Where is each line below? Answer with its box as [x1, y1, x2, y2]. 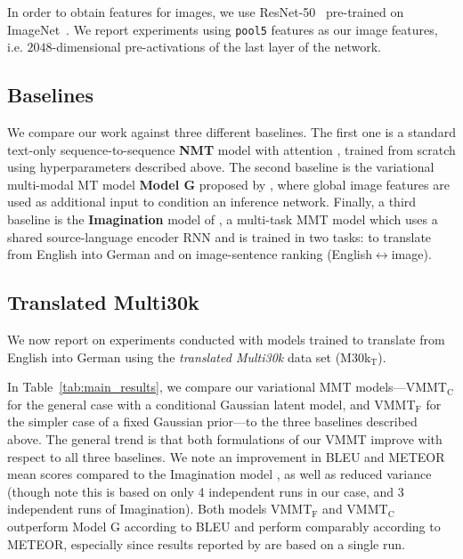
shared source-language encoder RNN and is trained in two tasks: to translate [7, 227, 432, 246]
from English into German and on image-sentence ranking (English [7, 245, 372, 263]
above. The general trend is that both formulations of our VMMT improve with [7, 429, 443, 448]
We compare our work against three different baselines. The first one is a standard [7, 123, 456, 142]
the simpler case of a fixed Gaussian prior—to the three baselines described [7, 412, 418, 431]
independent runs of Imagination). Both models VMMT [7, 499, 313, 518]
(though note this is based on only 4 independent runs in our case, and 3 [7, 482, 404, 500]
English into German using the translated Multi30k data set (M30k [7, 347, 371, 366]
